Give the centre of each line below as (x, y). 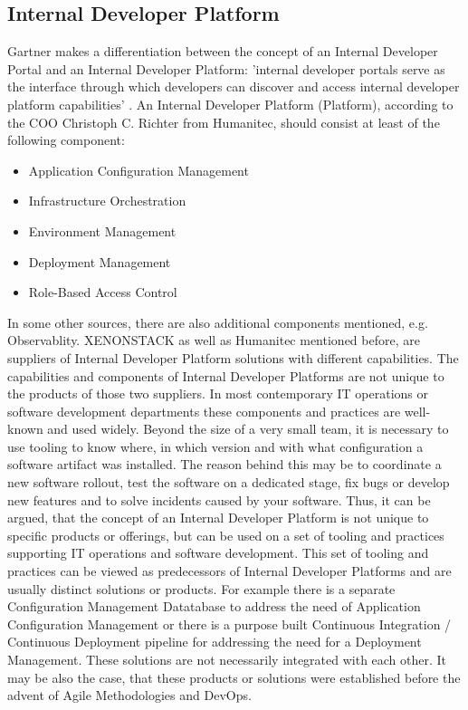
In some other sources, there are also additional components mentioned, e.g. (218, 322)
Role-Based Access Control (103, 292)
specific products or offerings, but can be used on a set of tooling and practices (226, 535)
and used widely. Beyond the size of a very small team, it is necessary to (248, 429)
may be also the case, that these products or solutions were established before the (234, 677)
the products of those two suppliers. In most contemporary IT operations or (218, 393)
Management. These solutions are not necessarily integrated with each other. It (227, 660)
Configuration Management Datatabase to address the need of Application (214, 606)
